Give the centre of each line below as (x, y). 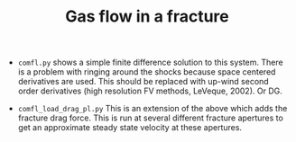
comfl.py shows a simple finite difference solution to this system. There (150, 62)
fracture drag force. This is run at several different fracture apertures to (151, 118)
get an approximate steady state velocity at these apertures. (129, 128)
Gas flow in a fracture (147, 17)
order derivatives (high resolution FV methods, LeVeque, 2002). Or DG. (150, 91)
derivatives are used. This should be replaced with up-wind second (143, 82)
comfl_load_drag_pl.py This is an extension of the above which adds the (153, 109)
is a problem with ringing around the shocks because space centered (147, 72)
